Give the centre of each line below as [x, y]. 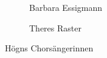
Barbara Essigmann [66, 7]
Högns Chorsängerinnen [49, 48]
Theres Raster [55, 27]
